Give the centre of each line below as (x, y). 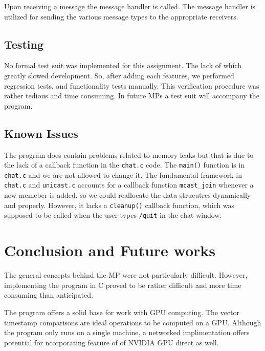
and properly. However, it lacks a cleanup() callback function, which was (119, 205)
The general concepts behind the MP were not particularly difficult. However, (126, 275)
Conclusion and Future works (110, 250)
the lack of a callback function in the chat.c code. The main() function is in (125, 165)
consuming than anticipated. (49, 295)
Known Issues (41, 133)
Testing (24, 44)
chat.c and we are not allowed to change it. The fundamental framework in (123, 174)
